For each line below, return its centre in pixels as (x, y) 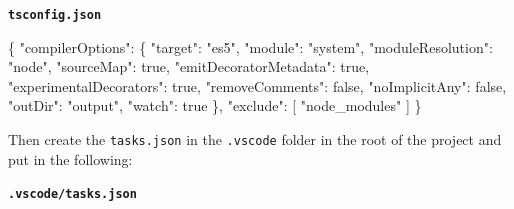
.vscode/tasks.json (72, 194)
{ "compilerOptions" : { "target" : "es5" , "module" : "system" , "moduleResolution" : (250, 46)
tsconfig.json (55, 15)
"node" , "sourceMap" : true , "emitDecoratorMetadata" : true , (189, 66)
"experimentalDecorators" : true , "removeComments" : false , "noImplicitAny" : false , (257, 85)
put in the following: (70, 158)
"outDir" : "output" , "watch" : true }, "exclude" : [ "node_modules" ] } (215, 105)
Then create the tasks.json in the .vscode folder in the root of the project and (255, 139)
